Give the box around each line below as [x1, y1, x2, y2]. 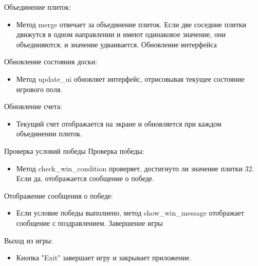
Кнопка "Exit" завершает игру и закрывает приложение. [16, 252, 192, 263]
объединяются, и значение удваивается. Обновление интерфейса [16, 39, 217, 49]
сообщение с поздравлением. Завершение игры [16, 217, 163, 228]
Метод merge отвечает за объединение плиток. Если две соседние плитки [16, 19, 247, 29]
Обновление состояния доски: [4, 56, 98, 67]
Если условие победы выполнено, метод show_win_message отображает [16, 207, 244, 218]
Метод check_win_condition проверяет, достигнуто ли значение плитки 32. [16, 163, 254, 173]
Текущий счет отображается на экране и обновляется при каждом [16, 118, 222, 129]
